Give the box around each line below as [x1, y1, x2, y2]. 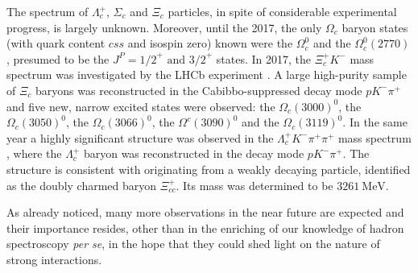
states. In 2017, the [216, 50, 312, 67]
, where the [6, 145, 62, 162]
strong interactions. [6, 250, 102, 267]
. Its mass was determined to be [176, 176, 333, 193]
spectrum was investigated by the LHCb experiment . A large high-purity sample [6, 66, 407, 83]
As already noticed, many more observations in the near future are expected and [6, 204, 404, 221]
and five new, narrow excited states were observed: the [6, 97, 275, 114]
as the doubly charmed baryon [6, 176, 157, 193]
